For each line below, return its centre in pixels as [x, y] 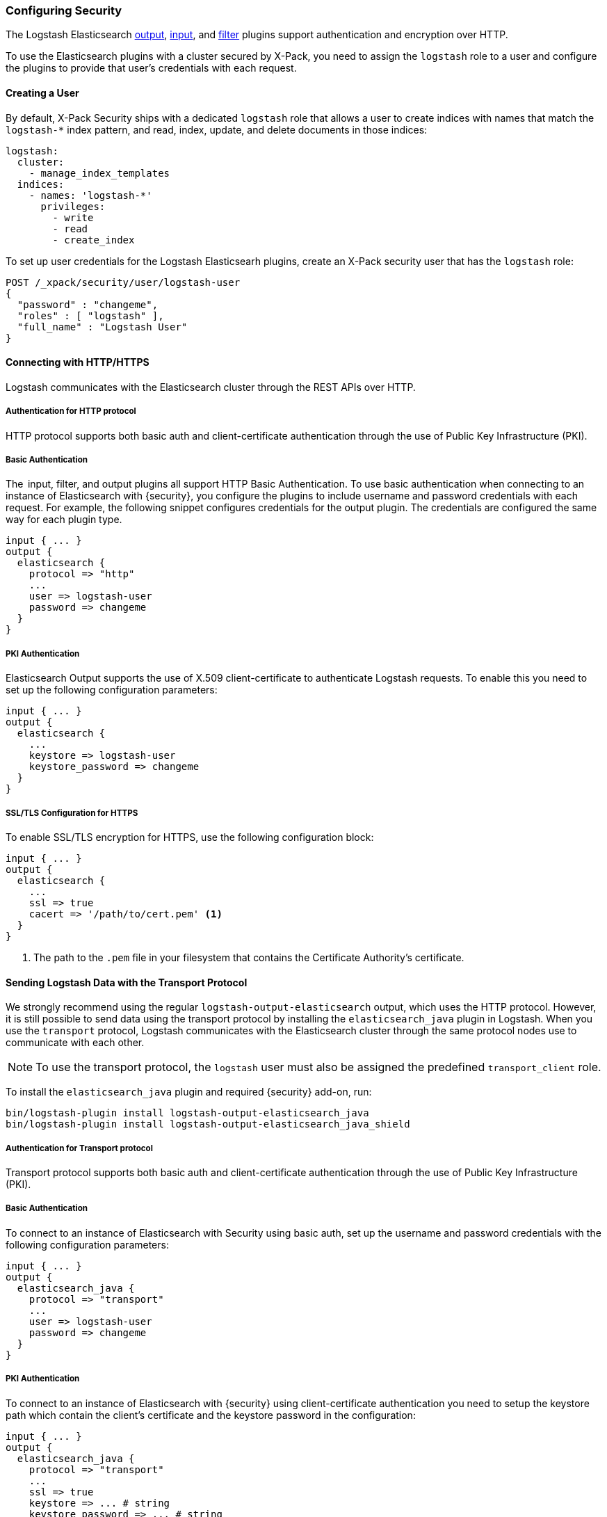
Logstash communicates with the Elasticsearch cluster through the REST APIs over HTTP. [211, 387]
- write [73, 217]
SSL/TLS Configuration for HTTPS [72, 813]
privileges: [73, 206]
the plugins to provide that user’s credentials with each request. [151, 68]
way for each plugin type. [64, 520]
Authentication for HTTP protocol [71, 411]
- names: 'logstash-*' [90, 195]
